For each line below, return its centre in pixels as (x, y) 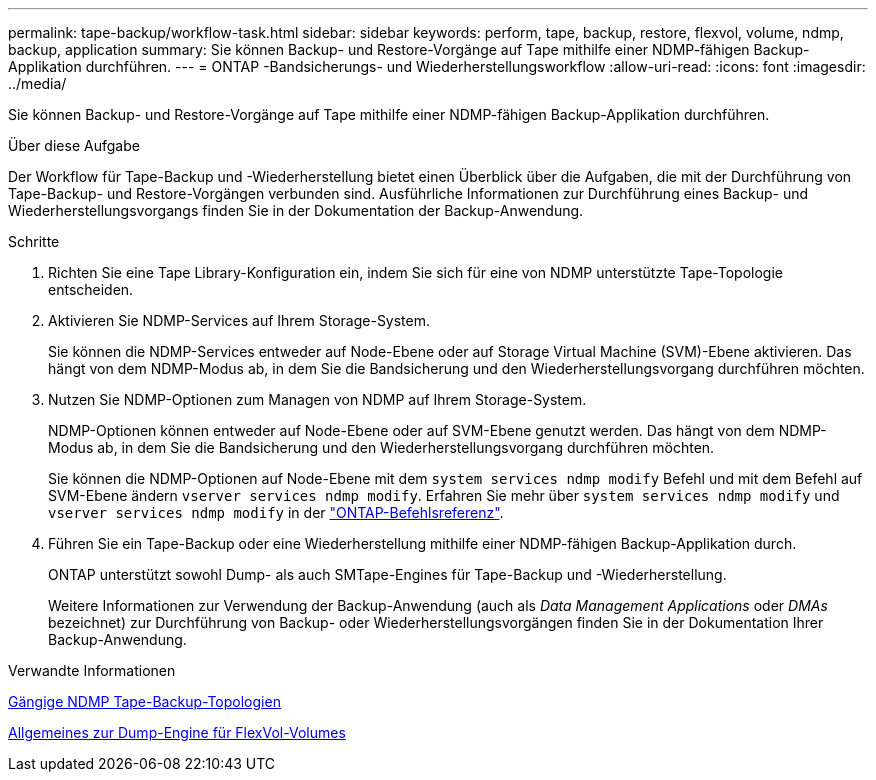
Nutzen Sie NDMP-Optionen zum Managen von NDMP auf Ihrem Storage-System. (317, 399)
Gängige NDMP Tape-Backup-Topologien (144, 701)
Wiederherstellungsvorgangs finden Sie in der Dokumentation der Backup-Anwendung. (296, 210)
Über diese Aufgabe (74, 145)
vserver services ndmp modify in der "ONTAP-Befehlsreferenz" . (276, 512)
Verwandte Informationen (92, 670)
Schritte (34, 241)
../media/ (37, 83)
